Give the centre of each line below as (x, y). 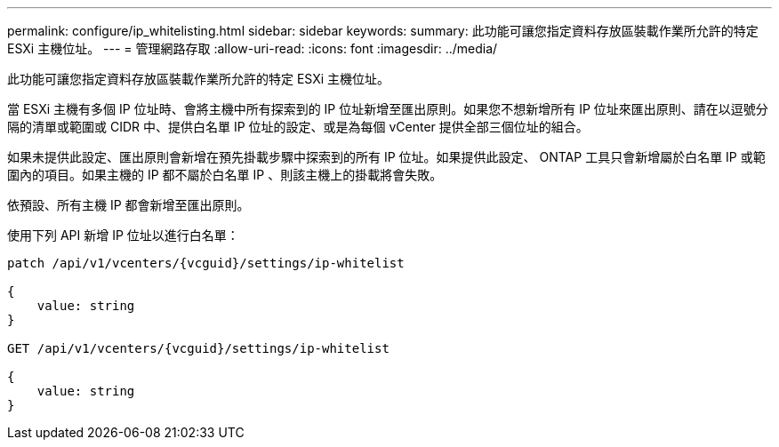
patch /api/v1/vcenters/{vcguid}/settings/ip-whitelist (206, 263)
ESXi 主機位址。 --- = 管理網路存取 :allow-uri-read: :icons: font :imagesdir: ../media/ (253, 48)
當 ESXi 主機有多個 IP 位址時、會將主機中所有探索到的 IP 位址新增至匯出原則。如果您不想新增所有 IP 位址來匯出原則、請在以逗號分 (388, 109)
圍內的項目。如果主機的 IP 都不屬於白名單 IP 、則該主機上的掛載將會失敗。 (225, 175)
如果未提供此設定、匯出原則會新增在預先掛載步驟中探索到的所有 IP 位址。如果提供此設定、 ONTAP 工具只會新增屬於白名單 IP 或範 (386, 157)
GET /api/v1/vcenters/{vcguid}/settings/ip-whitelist (198, 348)
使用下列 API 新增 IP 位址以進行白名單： (123, 235)
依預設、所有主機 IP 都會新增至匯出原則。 (128, 205)
